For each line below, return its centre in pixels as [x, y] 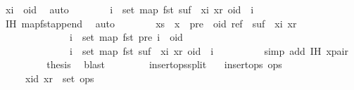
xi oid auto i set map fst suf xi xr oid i [129, 9]
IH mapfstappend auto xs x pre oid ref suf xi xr [151, 23]
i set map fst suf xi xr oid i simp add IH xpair [209, 50]
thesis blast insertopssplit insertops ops [164, 64]
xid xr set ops [59, 78]
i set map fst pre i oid [126, 37]
